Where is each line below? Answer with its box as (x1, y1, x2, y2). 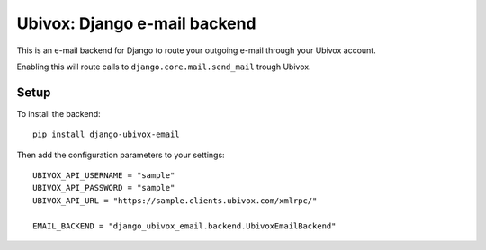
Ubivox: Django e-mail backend (16, 13, 256, 33)
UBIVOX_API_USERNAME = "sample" (32, 171, 175, 181)
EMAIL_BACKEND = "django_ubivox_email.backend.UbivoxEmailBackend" (32, 220, 337, 231)
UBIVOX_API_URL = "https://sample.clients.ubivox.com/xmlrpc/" (32, 195, 318, 206)
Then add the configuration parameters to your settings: (16, 149, 225, 160)
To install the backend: (16, 108, 101, 119)
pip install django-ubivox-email (32, 129, 180, 139)
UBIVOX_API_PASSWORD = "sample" (32, 183, 175, 193)
